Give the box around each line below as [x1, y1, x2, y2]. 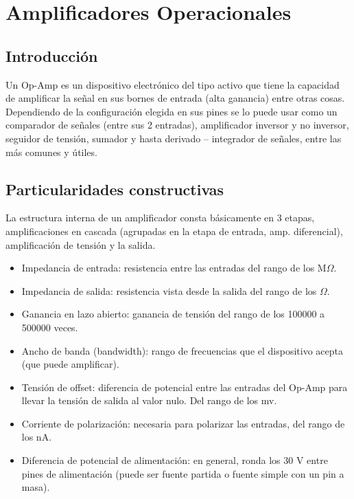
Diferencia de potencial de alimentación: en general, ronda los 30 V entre [21, 453, 328, 467]
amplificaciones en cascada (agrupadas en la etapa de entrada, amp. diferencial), [5, 223, 343, 238]
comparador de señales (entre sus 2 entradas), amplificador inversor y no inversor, [5, 118, 349, 132]
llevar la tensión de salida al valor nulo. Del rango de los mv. [21, 393, 277, 408]
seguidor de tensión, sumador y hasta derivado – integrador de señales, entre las [5, 131, 342, 145]
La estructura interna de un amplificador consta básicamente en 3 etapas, [5, 210, 315, 225]
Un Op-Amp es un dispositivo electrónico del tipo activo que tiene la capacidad [5, 77, 340, 91]
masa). [21, 480, 50, 494]
